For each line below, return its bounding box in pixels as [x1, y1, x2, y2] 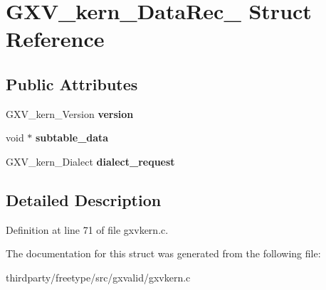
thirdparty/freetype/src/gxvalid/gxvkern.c [6, 269, 191, 284]
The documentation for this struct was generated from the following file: [6, 246, 321, 261]
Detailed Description [6, 188, 162, 210]
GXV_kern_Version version [6, 106, 134, 121]
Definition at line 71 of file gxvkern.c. [6, 222, 169, 237]
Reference [6, 24, 105, 53]
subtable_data [36, 130, 109, 145]
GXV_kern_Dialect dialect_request [6, 154, 175, 168]
